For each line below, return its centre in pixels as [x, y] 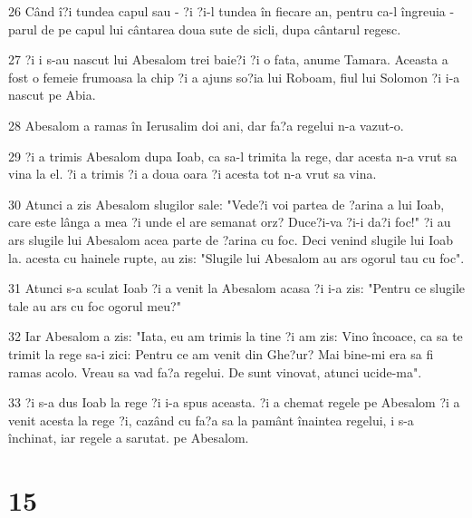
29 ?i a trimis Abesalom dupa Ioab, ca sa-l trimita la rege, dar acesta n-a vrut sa [233, 156]
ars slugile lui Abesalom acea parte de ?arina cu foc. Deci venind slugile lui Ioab [231, 239]
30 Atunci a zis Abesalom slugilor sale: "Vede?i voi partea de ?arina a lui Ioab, [226, 204]
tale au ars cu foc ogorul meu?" [95, 305]
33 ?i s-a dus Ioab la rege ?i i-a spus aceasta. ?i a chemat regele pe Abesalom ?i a [234, 402]
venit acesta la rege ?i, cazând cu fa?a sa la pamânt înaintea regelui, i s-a [211, 420]
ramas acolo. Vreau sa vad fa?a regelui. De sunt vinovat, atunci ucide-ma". [215, 371]
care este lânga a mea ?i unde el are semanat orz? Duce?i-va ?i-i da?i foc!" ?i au [230, 222]
